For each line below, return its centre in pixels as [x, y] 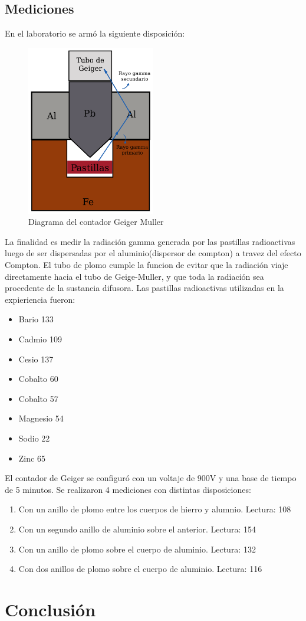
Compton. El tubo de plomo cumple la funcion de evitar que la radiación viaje [147, 264]
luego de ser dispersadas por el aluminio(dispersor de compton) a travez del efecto [153, 253]
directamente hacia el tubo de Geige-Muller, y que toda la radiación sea [134, 276]
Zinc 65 [32, 458]
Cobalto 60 [38, 379]
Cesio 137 [36, 359]
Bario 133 [36, 319]
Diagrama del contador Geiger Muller [96, 222]
